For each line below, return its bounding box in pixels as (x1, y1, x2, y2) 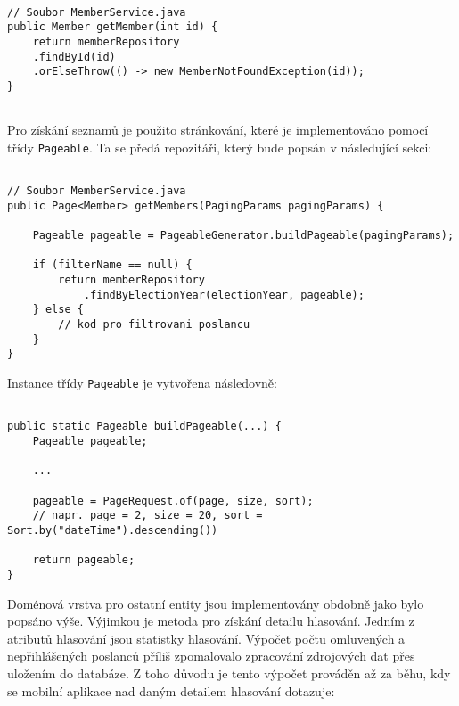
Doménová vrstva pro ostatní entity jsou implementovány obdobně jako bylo (7, 594, 424, 612)
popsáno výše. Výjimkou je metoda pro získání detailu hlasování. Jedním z (7, 612, 414, 630)
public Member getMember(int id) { (7, 21, 218, 34)
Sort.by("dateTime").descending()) (7, 523, 218, 537)
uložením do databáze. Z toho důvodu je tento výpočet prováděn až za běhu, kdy (7, 663, 451, 682)
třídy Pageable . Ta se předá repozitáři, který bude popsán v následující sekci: (7, 137, 432, 156)
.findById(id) (32, 50, 116, 63)
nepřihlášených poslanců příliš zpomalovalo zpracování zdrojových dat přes (7, 646, 415, 665)
